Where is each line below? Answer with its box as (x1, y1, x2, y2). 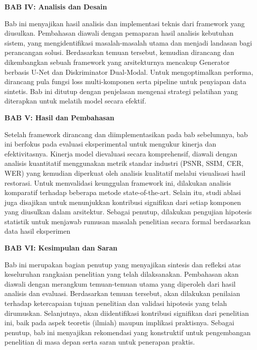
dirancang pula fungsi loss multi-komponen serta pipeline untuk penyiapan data (4, 76, 247, 87)
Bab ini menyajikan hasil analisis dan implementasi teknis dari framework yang (4, 18, 245, 28)
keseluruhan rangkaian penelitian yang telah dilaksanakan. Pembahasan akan (4, 269, 239, 279)
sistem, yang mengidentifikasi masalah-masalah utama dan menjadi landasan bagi (4, 37, 252, 48)
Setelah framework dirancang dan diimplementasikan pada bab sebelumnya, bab (4, 129, 248, 139)
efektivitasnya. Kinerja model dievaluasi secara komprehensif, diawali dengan (4, 148, 238, 158)
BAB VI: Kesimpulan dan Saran (4, 243, 118, 253)
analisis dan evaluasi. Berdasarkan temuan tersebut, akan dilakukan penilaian (4, 288, 240, 299)
